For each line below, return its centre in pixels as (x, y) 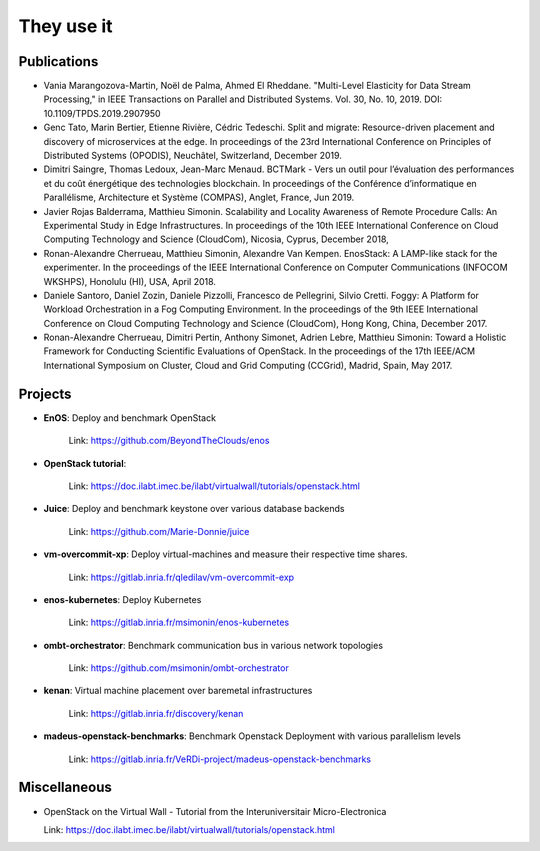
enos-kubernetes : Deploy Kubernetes (122, 599)
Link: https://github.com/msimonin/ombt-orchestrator (178, 668)
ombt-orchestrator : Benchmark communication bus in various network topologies (213, 645)
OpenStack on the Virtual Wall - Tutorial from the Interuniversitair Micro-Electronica (215, 811)
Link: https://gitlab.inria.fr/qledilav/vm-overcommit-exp (181, 577)
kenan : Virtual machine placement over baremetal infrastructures (178, 691)
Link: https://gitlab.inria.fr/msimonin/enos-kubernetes (179, 622)
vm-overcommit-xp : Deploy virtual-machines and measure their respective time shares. (226, 554)
